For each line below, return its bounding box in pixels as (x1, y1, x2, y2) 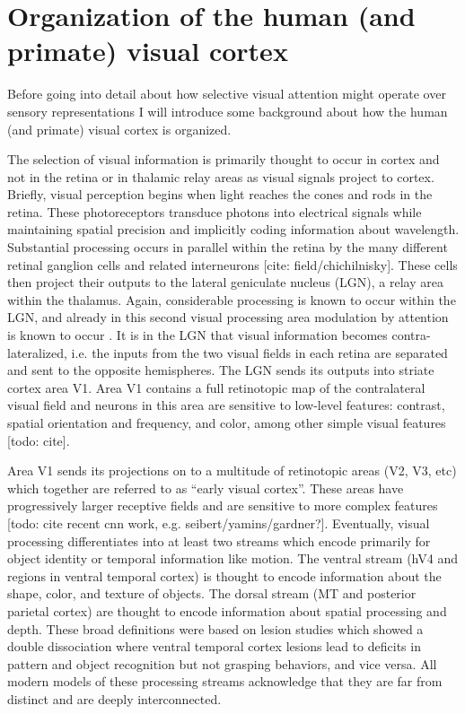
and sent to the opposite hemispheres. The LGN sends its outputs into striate (7, 361, 434, 379)
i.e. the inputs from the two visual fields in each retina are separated (71, 343, 448, 361)
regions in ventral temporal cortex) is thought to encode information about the (7, 566, 442, 585)
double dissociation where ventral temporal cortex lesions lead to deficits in (7, 637, 421, 656)
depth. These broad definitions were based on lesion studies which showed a (7, 619, 424, 638)
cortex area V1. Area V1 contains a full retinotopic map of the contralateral (7, 378, 426, 396)
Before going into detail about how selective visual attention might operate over (7, 84, 446, 103)
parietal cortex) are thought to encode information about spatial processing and (7, 601, 447, 620)
